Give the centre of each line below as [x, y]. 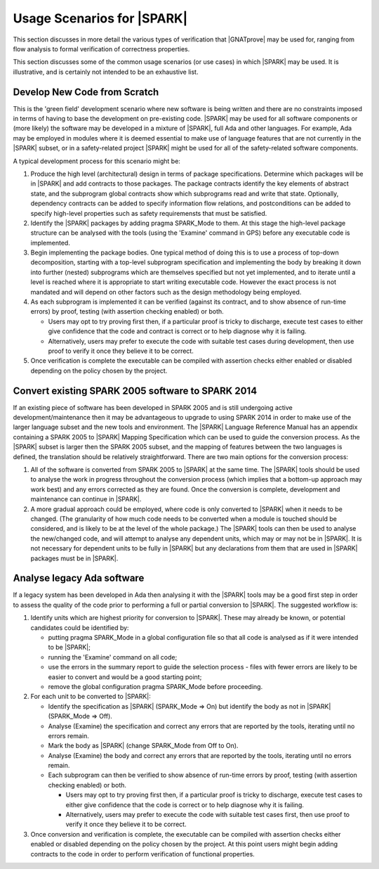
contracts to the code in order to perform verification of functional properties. [143, 854]
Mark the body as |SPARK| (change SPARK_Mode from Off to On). [143, 746]
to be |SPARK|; [69, 648]
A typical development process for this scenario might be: [97, 161]
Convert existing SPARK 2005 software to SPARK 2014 [135, 391]
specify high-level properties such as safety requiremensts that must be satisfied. [149, 213]
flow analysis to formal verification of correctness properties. [101, 49]
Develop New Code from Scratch [86, 92]
